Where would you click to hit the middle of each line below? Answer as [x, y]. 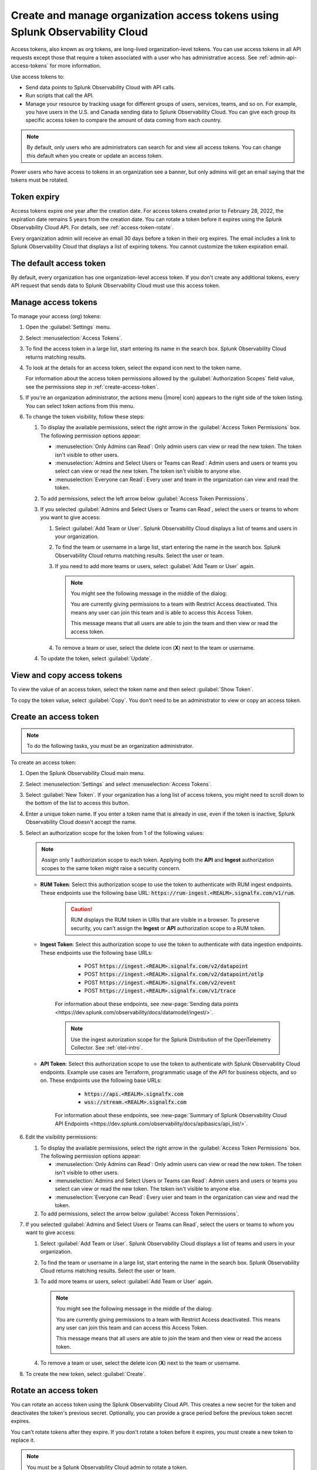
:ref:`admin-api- [278, 57]
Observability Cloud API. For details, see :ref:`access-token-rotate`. [92, 228]
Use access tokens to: [38, 76]
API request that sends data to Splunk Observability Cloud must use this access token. [115, 286]
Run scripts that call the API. [60, 96]
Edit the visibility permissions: [62, 1137]
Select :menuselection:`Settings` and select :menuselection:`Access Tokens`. [119, 784]
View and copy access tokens [67, 675]
